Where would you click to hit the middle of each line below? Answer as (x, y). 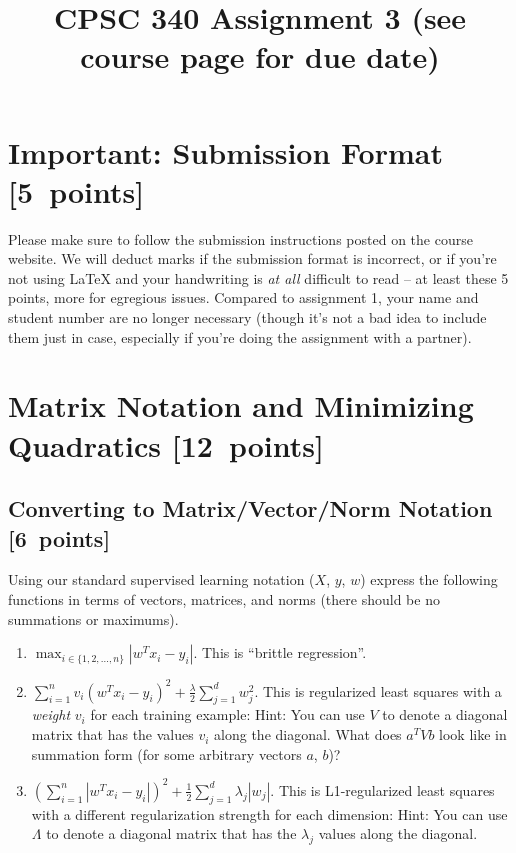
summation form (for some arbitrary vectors (166, 753)
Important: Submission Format (225, 151)
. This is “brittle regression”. (280, 652)
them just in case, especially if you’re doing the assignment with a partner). (240, 336)
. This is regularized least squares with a (378, 690)
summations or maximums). (93, 618)
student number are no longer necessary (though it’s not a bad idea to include (247, 317)
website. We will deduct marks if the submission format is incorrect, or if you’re (252, 258)
